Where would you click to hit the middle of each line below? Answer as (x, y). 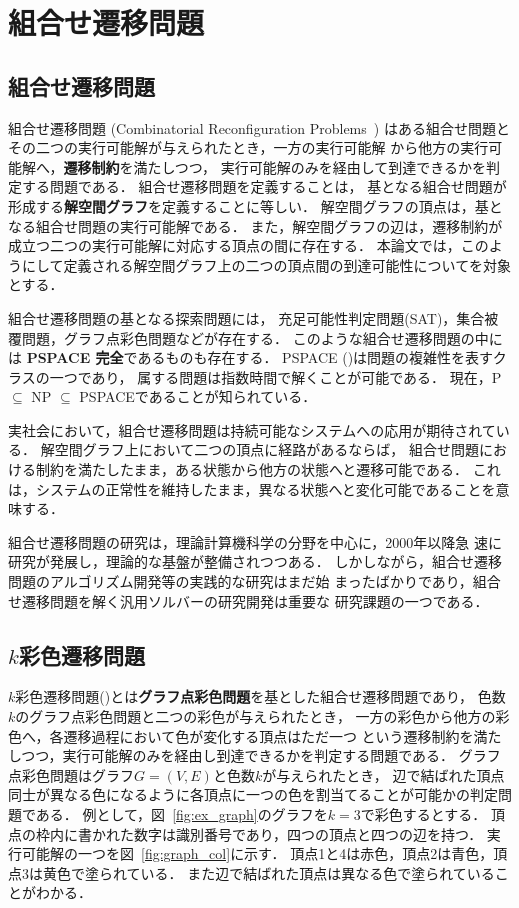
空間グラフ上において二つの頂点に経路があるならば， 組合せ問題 (266, 449)
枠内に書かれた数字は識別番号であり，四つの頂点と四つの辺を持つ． (259, 833)
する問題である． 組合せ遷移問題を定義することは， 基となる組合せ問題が (264, 186)
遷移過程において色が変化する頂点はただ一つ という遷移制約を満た (282, 735)
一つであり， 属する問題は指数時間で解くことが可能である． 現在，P (275, 376)
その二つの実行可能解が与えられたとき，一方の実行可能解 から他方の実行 (248, 147)
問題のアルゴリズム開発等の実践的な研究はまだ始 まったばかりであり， (240, 581)
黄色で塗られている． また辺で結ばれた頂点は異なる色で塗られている (268, 872)
